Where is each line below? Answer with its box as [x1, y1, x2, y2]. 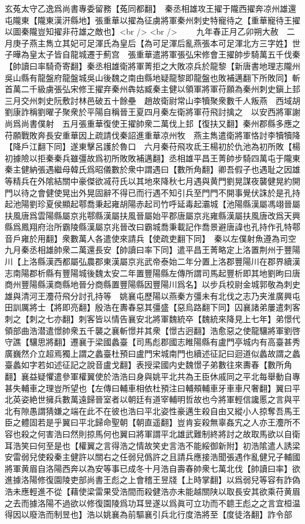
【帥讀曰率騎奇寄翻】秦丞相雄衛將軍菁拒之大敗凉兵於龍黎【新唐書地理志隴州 [5, 59, 300, 72]
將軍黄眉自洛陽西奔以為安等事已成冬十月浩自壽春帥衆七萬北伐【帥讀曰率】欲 [5, 462, 300, 474]
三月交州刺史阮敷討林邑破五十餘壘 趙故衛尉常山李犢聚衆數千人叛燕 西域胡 [5, 94, 300, 106]
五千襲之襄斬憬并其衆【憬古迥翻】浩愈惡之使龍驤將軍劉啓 [78, 324, 300, 336]
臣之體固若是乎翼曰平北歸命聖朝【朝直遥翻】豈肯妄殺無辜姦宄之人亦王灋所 [5, 416, 292, 428]
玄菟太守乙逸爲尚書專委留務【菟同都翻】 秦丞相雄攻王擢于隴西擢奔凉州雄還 [5, 2, 296, 14]
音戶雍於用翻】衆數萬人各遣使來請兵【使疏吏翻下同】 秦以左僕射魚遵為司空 [5, 232, 296, 244]
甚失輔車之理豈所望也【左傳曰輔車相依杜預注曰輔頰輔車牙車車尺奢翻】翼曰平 [5, 381, 300, 394]
